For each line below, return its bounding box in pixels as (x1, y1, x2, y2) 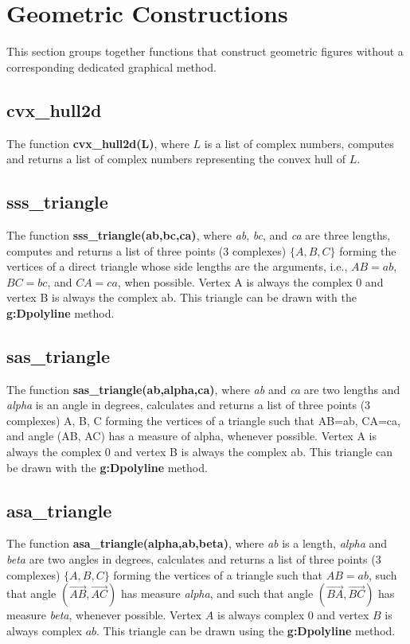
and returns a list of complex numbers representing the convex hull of (6, 150, 346, 167)
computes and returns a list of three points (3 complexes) (6, 242, 287, 259)
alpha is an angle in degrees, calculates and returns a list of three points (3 (6, 396, 371, 413)
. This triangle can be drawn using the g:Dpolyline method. (96, 622, 396, 638)
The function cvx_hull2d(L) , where (6, 135, 189, 151)
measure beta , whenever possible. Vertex (6, 607, 202, 623)
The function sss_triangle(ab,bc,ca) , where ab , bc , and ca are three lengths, (6, 226, 391, 243)
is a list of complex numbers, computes (204, 135, 394, 151)
